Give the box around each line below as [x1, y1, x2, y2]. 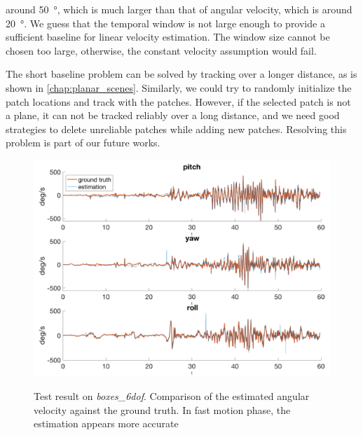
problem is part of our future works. [6, 135, 160, 150]
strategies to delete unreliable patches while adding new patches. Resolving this [6, 121, 347, 136]
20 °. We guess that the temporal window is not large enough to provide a [6, 15, 325, 30]
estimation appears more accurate [34, 416, 179, 431]
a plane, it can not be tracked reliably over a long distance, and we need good [6, 108, 340, 123]
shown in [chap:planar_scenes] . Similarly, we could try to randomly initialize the [6, 80, 352, 95]
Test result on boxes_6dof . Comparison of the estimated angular [34, 389, 310, 403]
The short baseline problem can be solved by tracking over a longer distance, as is [6, 67, 357, 81]
